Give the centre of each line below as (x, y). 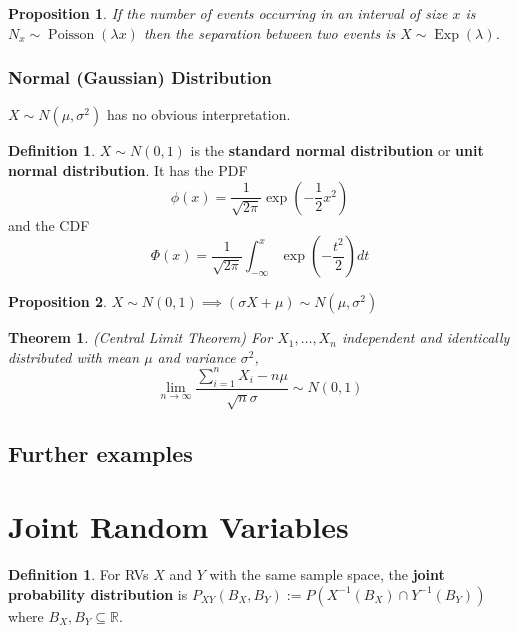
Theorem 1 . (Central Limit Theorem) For (140, 337)
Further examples (100, 452)
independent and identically (425, 337)
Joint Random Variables (178, 526)
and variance (196, 356)
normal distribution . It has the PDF (128, 170)
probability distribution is (98, 593)
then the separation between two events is (269, 32)
